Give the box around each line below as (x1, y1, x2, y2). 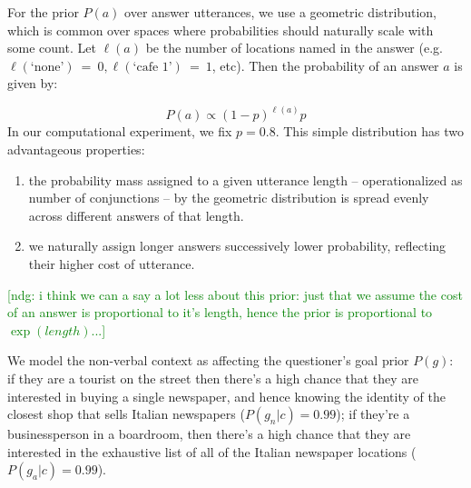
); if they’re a (336, 404, 410, 423)
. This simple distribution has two (275, 122, 464, 141)
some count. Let (7, 38, 96, 57)
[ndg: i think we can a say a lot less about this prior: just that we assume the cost (7, 284, 463, 304)
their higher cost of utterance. (28, 254, 195, 273)
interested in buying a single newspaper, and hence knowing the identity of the (7, 386, 446, 405)
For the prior (7, 3, 79, 21)
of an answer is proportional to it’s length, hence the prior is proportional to (7, 303, 433, 322)
